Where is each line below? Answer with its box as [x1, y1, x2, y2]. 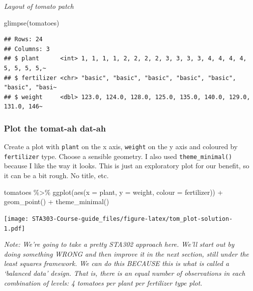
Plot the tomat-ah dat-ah [4, 122, 106, 134]
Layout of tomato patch [4, 1, 74, 11]
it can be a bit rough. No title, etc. [4, 170, 109, 181]
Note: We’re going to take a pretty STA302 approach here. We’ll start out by [4, 239, 234, 249]
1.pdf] [4, 225, 25, 232]
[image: [4, 215, 29, 222]
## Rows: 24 [4, 36, 43, 43]
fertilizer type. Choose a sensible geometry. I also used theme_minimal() [4, 151, 232, 161]
